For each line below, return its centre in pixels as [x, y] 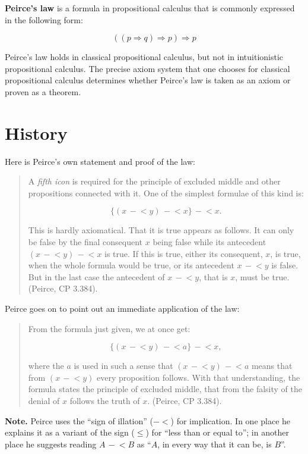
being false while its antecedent [209, 242]
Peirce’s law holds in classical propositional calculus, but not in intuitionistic [144, 57]
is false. [285, 265]
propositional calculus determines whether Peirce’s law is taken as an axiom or [148, 80]
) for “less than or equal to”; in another [217, 432]
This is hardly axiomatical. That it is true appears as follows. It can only [161, 230]
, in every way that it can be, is [215, 444]
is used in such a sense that [123, 366]
